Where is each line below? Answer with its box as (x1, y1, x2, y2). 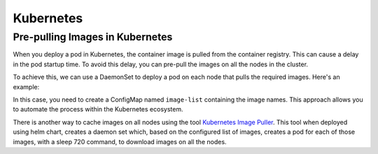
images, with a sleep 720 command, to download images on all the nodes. (13, 137, 227, 146)
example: (13, 82, 40, 91)
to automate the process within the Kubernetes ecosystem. (13, 105, 183, 114)
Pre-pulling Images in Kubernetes (13, 31, 173, 43)
